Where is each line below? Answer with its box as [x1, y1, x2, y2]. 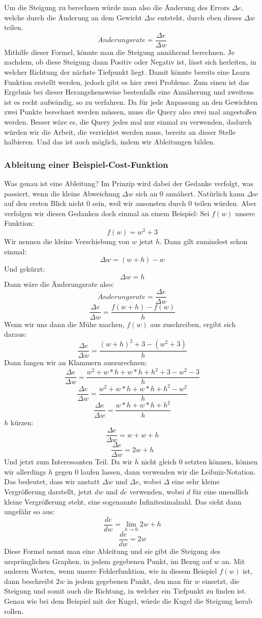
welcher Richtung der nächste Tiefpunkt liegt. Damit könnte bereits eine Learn [4, 67, 250, 77]
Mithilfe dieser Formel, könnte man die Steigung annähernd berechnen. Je [4, 46, 235, 57]
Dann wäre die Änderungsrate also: [4, 278, 114, 289]
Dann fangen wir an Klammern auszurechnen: [4, 357, 147, 368]
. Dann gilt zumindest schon [160, 236, 248, 247]
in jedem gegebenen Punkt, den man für [67, 575, 192, 586]
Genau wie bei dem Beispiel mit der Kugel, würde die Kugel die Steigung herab [4, 595, 253, 606]
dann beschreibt [4, 575, 54, 586]
